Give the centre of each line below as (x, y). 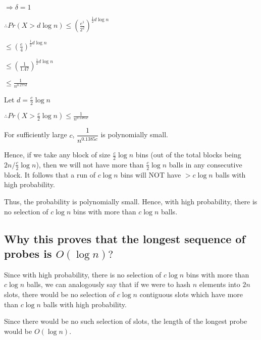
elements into (220, 284)
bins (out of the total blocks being (188, 155)
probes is (28, 253)
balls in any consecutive (205, 164)
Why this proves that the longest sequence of (125, 238)
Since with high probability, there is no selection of (83, 274)
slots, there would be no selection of (60, 294)
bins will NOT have (151, 174)
